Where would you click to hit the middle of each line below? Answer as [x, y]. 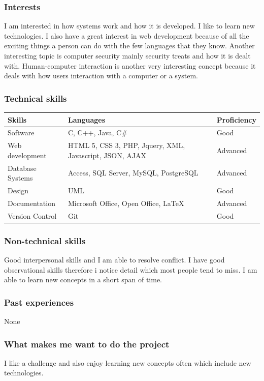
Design [18, 190]
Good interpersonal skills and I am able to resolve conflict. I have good [114, 260]
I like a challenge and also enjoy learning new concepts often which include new [128, 362]
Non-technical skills [45, 240]
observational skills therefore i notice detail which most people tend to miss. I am [131, 269]
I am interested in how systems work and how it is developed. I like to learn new [129, 26]
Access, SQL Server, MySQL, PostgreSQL [133, 173]
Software [21, 133]
